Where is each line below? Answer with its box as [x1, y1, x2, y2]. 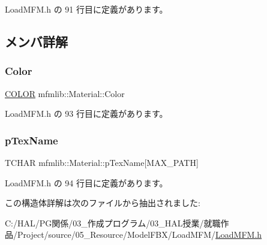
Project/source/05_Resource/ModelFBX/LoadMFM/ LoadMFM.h [17, 228, 262, 241]
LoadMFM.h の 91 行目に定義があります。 [5, 3, 168, 15]
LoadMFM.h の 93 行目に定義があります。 [5, 107, 168, 120]
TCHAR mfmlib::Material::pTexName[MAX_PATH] [5, 156, 199, 168]
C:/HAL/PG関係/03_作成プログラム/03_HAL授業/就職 [5, 216, 221, 229]
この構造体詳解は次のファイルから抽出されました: [5, 196, 200, 209]
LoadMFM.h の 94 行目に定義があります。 [5, 176, 168, 189]
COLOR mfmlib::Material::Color [5, 87, 125, 99]
